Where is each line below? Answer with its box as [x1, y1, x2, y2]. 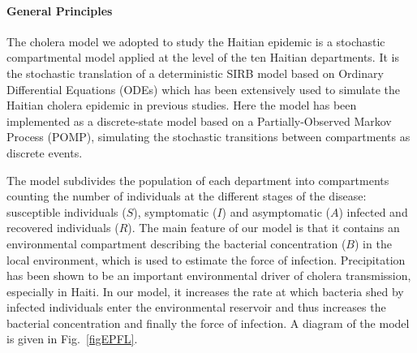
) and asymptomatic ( [221, 203, 331, 220]
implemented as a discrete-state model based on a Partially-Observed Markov [6, 112, 392, 129]
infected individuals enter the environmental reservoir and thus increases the [6, 299, 386, 316]
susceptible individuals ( [6, 203, 127, 220]
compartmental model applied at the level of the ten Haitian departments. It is [6, 49, 399, 66]
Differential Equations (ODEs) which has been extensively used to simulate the [6, 80, 401, 97]
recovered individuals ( [6, 219, 119, 236]
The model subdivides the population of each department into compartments [6, 171, 389, 188]
